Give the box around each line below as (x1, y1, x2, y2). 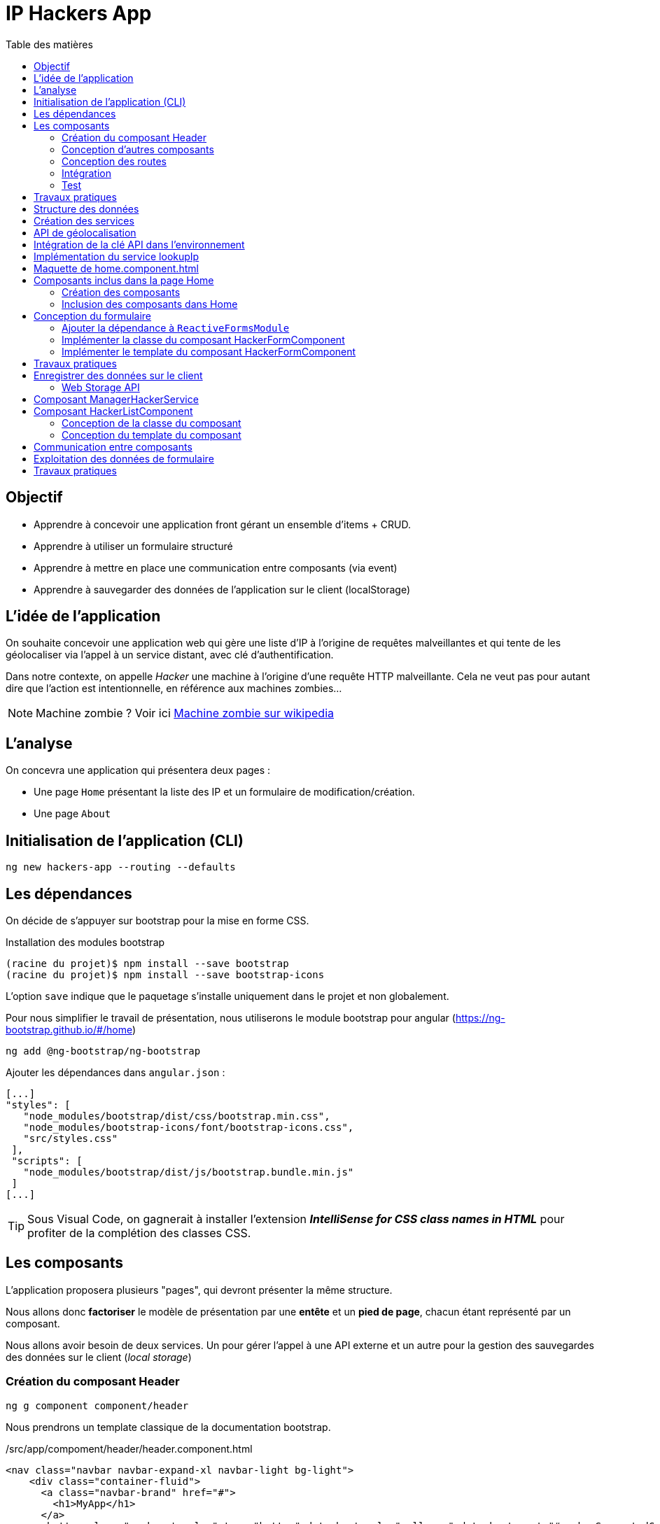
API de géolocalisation (34, 226, 136, 239)
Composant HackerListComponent (34, 404, 193, 417)
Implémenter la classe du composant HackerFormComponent (62, 333, 345, 346)
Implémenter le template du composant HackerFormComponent (62, 345, 356, 358)
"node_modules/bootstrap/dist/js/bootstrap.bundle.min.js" (23, 1166, 354, 1178)
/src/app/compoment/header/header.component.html (6, 1442, 253, 1455)
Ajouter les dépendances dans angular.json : (6, 1066, 225, 1078)
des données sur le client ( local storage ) (6, 1350, 192, 1363)
